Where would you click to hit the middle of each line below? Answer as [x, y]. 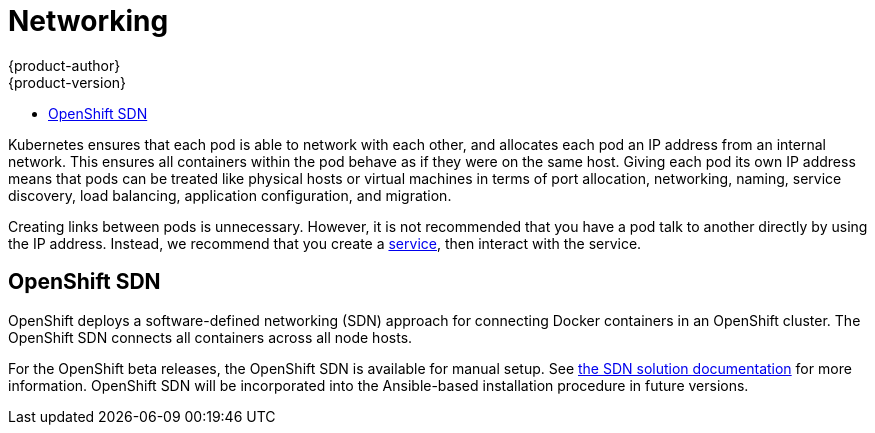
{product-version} [67, 82]
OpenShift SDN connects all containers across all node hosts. [210, 337]
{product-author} [64, 65]
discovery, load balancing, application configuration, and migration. [230, 195]
